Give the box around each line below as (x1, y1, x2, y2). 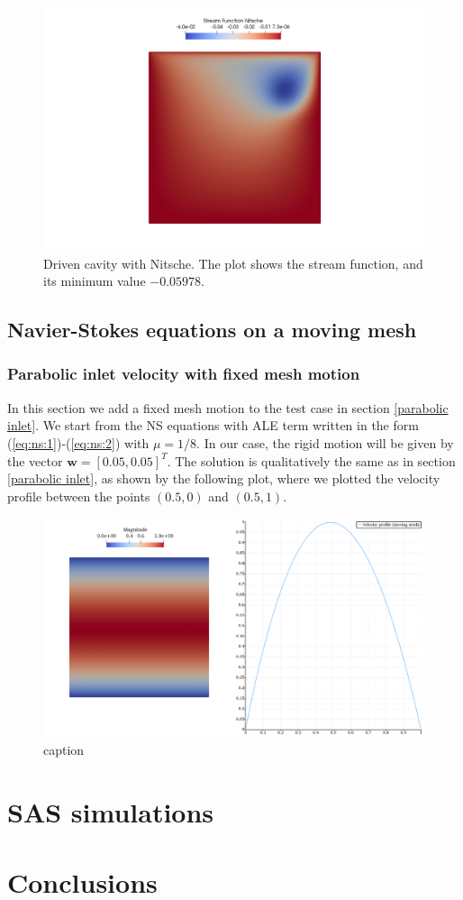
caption (43, 739, 85, 758)
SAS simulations (7, 793, 214, 830)
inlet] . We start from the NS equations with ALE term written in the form (7, 416, 419, 435)
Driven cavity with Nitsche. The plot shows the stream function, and (43, 253, 423, 272)
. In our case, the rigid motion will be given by (196, 433, 454, 452)
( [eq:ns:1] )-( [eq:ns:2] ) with (7, 433, 150, 452)
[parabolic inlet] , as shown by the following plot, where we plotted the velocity (7, 469, 440, 488)
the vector (7, 451, 63, 470)
